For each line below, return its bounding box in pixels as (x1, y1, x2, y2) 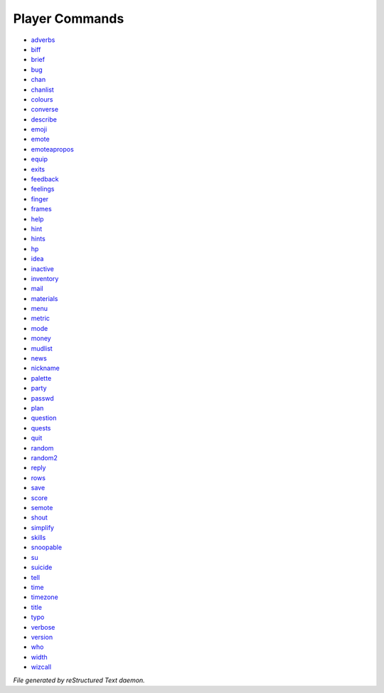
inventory (31, 274, 59, 282)
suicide (31, 563, 53, 572)
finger (31, 194, 49, 203)
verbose (31, 623, 55, 631)
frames (31, 205, 53, 213)
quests (31, 423, 51, 432)
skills (31, 534, 46, 542)
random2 (31, 453, 58, 462)
